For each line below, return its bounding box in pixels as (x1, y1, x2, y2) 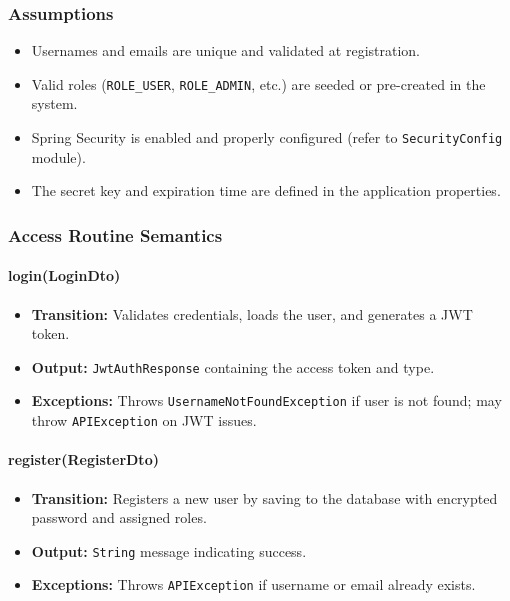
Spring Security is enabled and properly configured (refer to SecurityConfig (31, 127, 503, 148)
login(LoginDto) (8, 265, 121, 286)
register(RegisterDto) (8, 449, 159, 470)
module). (31, 146, 86, 167)
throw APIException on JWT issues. (31, 410, 257, 431)
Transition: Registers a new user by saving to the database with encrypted (31, 487, 498, 508)
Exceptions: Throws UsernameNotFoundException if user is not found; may (31, 390, 502, 411)
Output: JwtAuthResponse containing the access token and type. (31, 356, 435, 377)
